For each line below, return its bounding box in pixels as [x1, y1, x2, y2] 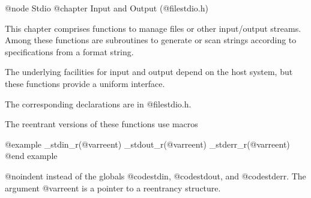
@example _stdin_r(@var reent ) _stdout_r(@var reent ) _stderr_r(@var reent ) [5, 137, 290, 150]
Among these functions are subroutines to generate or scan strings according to [5, 34, 297, 46]
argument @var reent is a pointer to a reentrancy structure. [5, 181, 221, 194]
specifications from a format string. [5, 45, 134, 58]
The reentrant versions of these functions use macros [5, 118, 198, 130]
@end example [5, 149, 58, 162]
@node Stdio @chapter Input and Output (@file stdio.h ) [5, 2, 208, 14]
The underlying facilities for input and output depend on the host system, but [5, 65, 293, 78]
